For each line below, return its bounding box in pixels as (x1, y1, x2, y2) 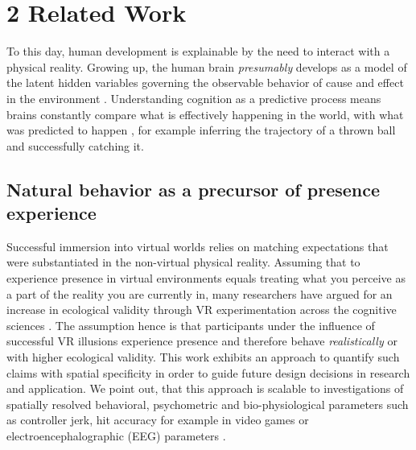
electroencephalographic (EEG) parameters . (6, 427, 226, 444)
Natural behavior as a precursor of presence (6, 176, 381, 201)
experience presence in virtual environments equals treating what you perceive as (6, 270, 406, 287)
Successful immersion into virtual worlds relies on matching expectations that (6, 237, 389, 254)
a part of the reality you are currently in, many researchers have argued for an (6, 285, 393, 302)
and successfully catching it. (6, 137, 144, 154)
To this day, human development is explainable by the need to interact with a (6, 43, 390, 60)
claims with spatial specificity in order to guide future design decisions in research (6, 364, 410, 381)
